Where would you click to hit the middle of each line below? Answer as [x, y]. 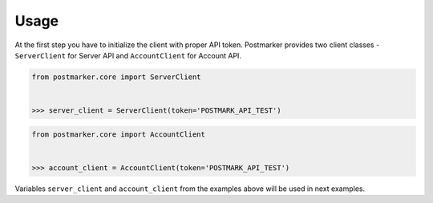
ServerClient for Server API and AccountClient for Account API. [128, 55]
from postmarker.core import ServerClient [116, 77]
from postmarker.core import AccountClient [119, 134]
